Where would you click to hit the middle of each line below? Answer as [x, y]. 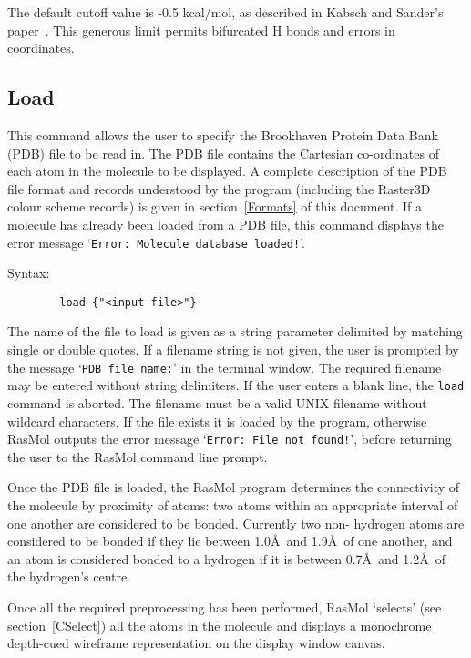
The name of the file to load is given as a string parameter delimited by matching [235, 331]
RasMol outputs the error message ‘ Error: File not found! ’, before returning [230, 439]
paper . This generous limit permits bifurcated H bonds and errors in [201, 30]
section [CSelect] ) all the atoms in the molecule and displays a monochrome [220, 625]
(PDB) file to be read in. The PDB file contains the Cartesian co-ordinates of [223, 153]
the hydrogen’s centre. [69, 576]
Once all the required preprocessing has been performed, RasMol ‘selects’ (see [225, 607]
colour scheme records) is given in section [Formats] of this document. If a [215, 206]
